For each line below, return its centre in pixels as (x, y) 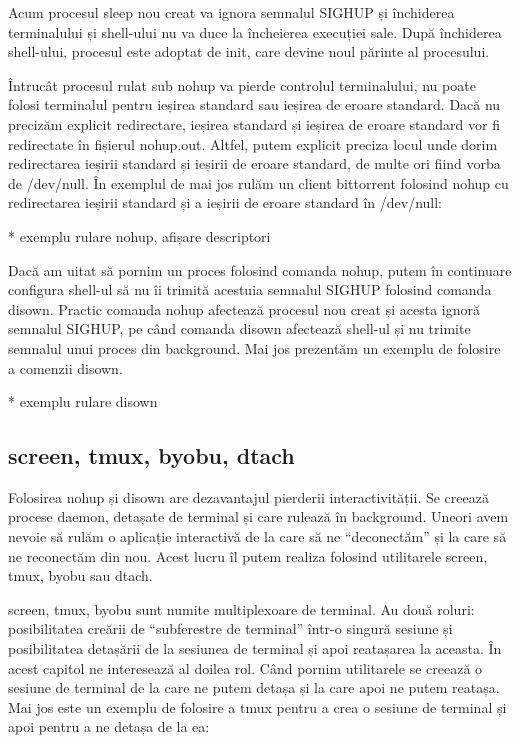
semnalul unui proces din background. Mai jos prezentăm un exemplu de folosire (254, 347)
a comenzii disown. (65, 367)
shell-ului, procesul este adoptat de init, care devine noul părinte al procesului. (249, 51)
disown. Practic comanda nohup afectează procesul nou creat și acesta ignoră (244, 308)
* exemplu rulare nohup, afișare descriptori (139, 235)
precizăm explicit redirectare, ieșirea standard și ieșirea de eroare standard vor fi (254, 123)
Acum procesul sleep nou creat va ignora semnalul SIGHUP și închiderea (231, 12)
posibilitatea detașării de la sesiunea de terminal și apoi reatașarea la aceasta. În (255, 648)
